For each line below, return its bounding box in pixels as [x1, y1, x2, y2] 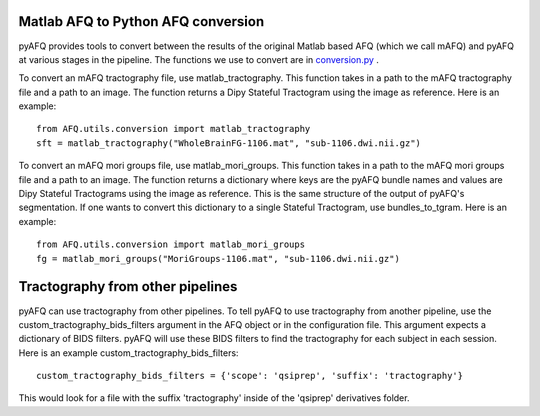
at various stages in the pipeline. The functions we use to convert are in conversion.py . [18, 53, 380, 65]
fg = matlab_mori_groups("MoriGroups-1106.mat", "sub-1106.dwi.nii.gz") [36, 253, 400, 264]
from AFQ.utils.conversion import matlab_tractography [36, 123, 311, 135]
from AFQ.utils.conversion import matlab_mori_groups [36, 239, 305, 250]
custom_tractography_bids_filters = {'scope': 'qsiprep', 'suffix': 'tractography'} [36, 370, 464, 382]
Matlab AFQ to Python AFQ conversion [18, 13, 265, 30]
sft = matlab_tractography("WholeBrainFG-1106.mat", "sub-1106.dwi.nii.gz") [36, 137, 422, 149]
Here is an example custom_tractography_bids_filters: [18, 346, 239, 359]
